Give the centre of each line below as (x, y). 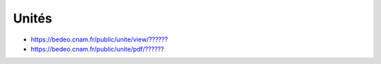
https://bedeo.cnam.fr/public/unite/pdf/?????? (97, 49)
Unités (32, 18)
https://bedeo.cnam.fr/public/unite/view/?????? (99, 39)
